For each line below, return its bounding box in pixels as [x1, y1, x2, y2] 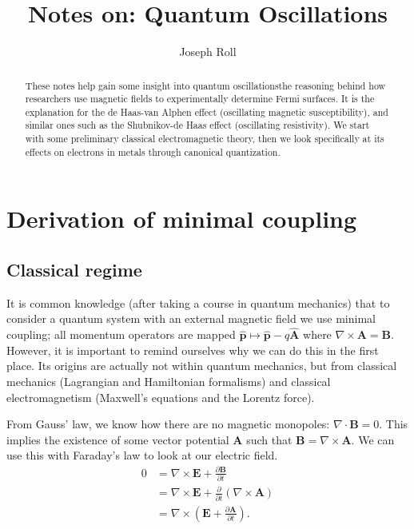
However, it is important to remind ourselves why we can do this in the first [6, 341, 379, 358]
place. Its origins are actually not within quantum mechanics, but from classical [6, 357, 397, 374]
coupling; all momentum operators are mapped [6, 326, 236, 343]
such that [246, 431, 293, 447]
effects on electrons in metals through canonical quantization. [25, 145, 281, 158]
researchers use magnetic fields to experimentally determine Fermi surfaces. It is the [25, 92, 375, 105]
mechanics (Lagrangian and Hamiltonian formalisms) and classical [6, 373, 331, 390]
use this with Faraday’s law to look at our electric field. [6, 447, 278, 463]
